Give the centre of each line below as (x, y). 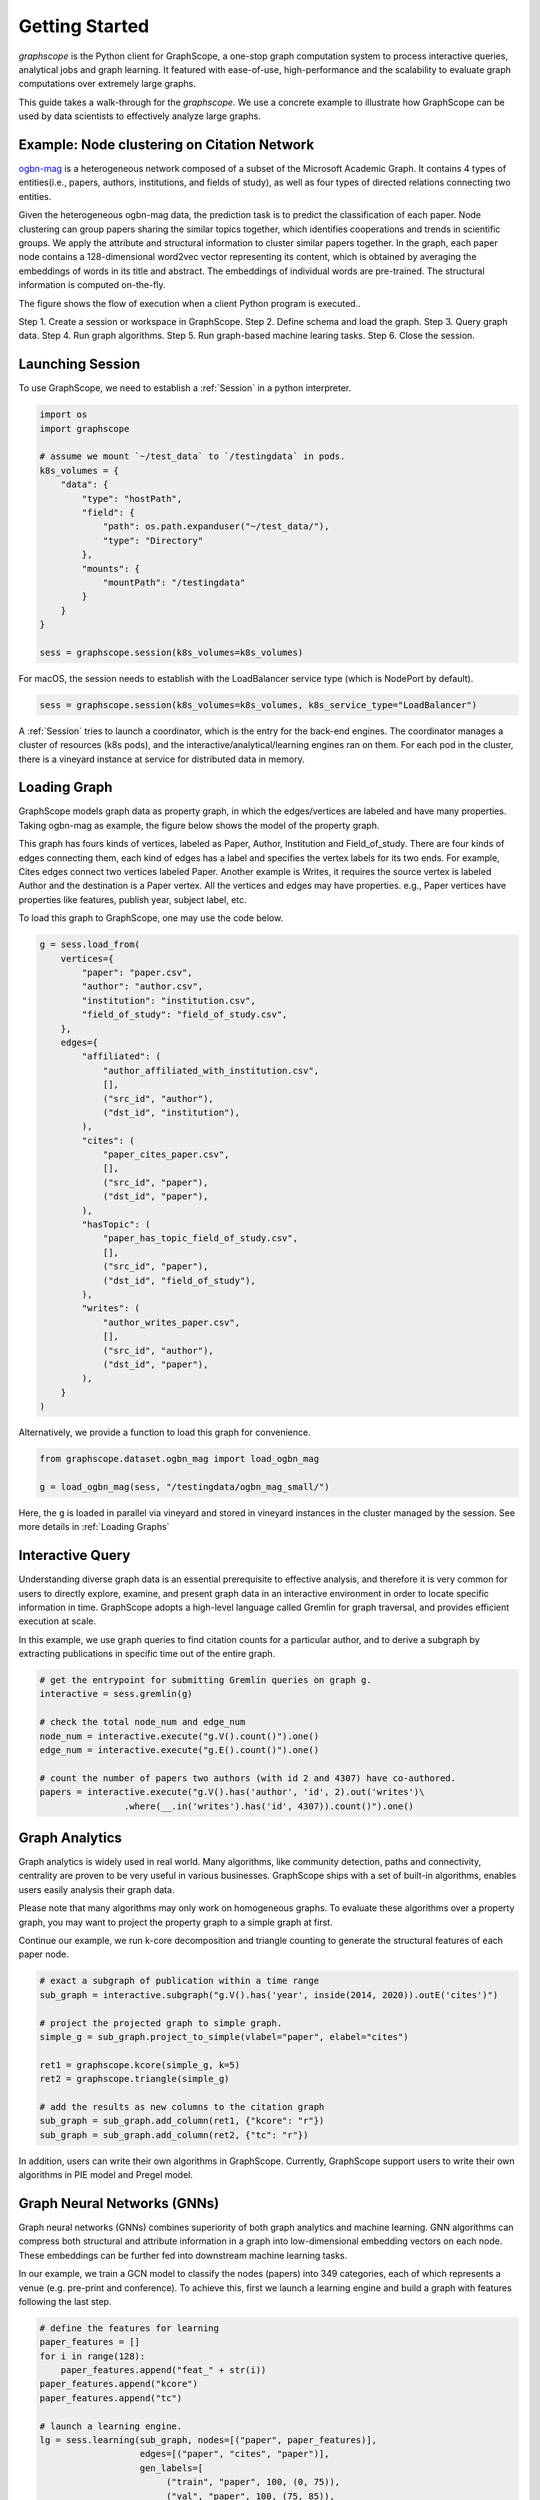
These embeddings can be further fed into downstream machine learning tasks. (183, 2255)
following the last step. (65, 2301)
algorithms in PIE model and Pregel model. (106, 2175)
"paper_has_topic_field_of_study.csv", (200, 1238)
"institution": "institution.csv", (169, 1000)
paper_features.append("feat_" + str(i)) (163, 2370)
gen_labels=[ (171, 2468)
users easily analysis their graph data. (96, 1889)
